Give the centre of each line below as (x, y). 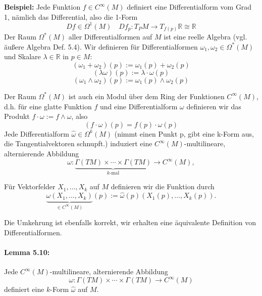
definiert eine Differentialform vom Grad (189, 7)
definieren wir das (214, 106)
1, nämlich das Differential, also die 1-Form (71, 16)
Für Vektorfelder (30, 186)
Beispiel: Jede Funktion (42, 7)
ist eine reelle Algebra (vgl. (205, 37)
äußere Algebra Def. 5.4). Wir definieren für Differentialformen (101, 46)
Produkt (17, 116)
